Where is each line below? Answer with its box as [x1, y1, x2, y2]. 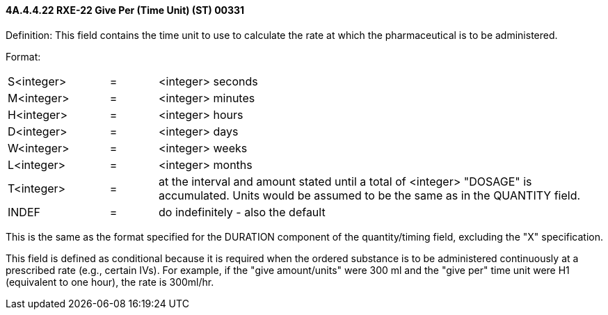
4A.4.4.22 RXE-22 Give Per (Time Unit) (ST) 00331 [6, 4, 245, 16]
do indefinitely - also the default [158, 204, 326, 219]
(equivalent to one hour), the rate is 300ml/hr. [6, 275, 214, 288]
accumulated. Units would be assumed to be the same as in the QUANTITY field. [158, 188, 581, 202]
